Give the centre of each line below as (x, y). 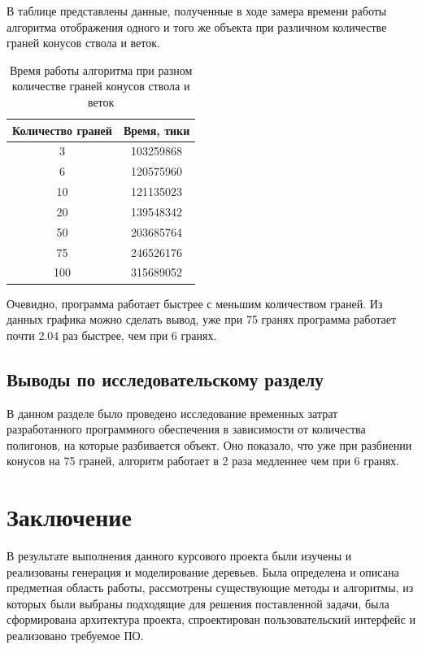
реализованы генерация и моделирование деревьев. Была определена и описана (203, 571)
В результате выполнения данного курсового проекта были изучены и (179, 556)
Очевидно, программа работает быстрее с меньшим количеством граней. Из (195, 303)
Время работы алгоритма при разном (101, 70)
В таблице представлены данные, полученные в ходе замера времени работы (197, 11)
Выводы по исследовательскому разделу (165, 379)
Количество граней (62, 130)
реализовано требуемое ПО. (75, 636)
